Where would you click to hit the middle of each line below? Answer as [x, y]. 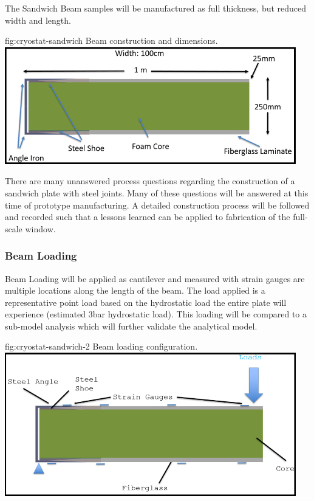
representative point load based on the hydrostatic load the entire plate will [146, 302]
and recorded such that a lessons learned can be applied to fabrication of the [148, 217]
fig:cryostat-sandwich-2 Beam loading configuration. [101, 346]
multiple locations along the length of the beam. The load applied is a [135, 290]
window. [40, 228]
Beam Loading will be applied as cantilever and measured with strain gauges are [155, 278]
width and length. [38, 20]
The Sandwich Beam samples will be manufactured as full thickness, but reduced [156, 8]
